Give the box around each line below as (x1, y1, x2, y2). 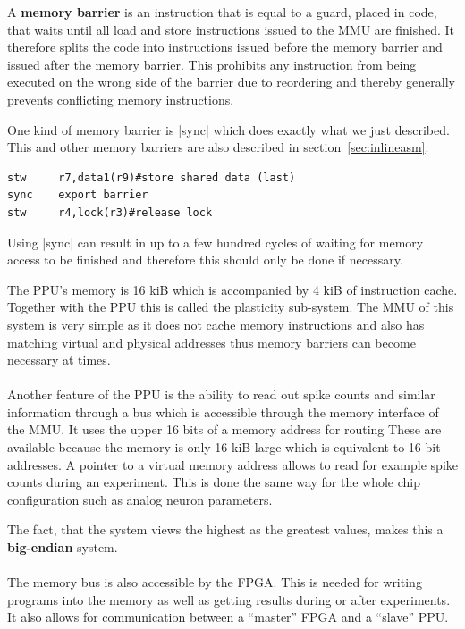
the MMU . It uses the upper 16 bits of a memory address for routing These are (7, 420, 442, 439)
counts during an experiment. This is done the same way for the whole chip (7, 473, 421, 491)
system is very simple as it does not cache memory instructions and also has (7, 314, 425, 333)
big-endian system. (7, 538, 118, 557)
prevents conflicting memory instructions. (7, 89, 234, 108)
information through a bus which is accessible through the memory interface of (7, 402, 439, 421)
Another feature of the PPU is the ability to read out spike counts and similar (7, 385, 435, 404)
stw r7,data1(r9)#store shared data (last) (7, 171, 296, 184)
